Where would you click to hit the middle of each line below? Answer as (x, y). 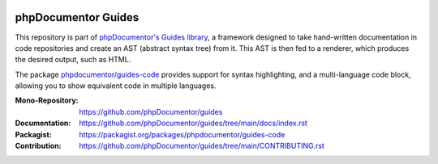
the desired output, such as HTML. (73, 60)
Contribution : (38, 146)
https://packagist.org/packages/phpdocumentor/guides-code (182, 134)
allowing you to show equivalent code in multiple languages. (116, 86)
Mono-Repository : (47, 100)
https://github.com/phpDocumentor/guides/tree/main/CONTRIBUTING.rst (202, 146)
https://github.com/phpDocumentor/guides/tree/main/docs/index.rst (193, 123)
